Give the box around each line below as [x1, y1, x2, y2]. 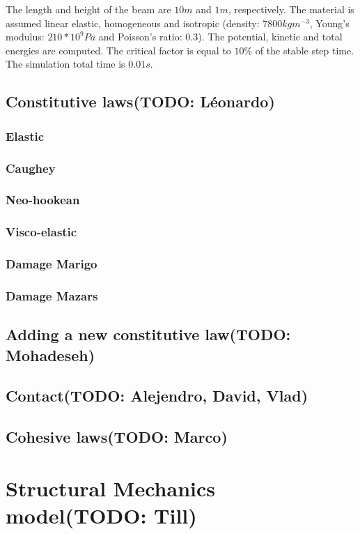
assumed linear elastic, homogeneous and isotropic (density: [6, 15, 260, 30]
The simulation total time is [6, 56, 125, 71]
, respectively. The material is [228, 2, 354, 16]
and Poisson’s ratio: [98, 29, 182, 44]
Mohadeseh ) [6, 344, 95, 365]
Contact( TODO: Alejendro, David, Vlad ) [6, 385, 308, 406]
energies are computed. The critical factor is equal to [6, 43, 231, 57]
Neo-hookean [6, 191, 80, 208]
